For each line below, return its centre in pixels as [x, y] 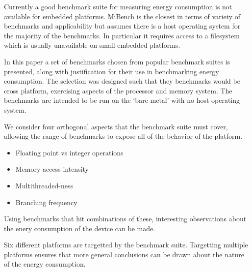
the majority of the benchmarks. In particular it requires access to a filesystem [122, 35]
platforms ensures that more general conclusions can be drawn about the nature [124, 254]
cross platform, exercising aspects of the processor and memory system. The [118, 90]
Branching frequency [46, 202]
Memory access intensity [52, 169]
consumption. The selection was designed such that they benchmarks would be [122, 81]
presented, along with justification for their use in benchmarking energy [112, 71]
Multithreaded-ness [44, 185]
